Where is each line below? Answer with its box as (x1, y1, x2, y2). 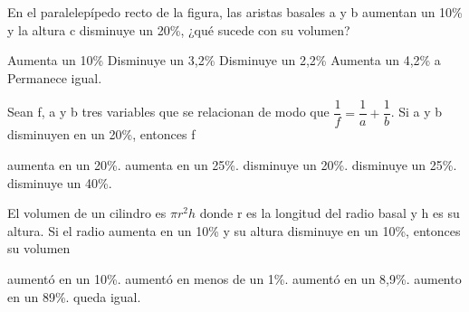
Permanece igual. (7, 68, 102, 87)
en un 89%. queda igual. (7, 287, 141, 306)
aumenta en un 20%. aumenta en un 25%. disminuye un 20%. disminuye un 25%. (7, 156, 457, 175)
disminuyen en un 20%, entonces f (7, 125, 196, 144)
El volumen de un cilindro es (7, 203, 167, 222)
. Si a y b (390, 102, 443, 121)
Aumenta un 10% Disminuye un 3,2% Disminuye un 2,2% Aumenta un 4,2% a (7, 51, 441, 70)
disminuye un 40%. (7, 173, 112, 192)
